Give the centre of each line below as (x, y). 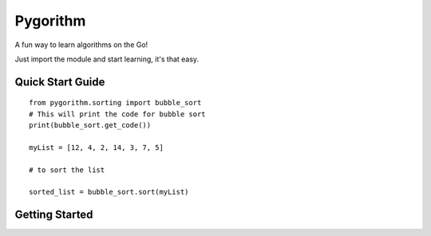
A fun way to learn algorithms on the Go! (81, 45)
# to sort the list (67, 170)
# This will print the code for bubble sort (118, 114)
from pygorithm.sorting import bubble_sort (115, 103)
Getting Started (54, 215)
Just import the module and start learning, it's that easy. (107, 59)
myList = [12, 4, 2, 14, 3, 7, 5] (96, 147)
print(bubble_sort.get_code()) (90, 125)
